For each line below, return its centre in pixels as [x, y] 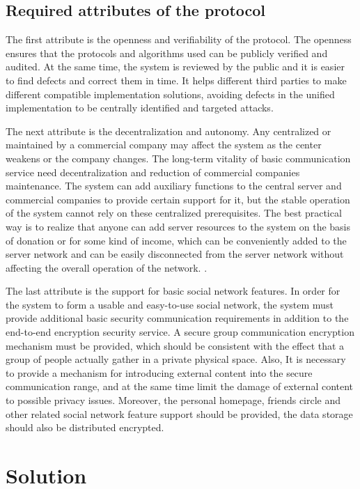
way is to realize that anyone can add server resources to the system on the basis [178, 226]
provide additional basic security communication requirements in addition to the [177, 318]
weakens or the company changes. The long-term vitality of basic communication [178, 158]
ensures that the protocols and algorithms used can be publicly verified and [167, 53]
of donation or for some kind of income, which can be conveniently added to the [176, 240]
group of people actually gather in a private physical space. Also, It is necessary [176, 359]
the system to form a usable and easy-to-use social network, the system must [170, 304]
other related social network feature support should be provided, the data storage [179, 413]
